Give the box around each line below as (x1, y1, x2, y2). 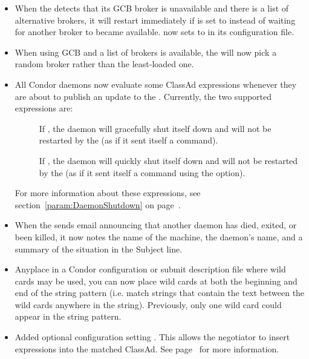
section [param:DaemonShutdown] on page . (15, 198, 181, 211)
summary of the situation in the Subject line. (15, 242, 183, 255)
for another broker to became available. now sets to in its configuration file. (15, 25, 294, 38)
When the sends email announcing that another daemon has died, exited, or (15, 219, 297, 231)
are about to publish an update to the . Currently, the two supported (15, 90, 272, 102)
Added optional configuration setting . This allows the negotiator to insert (15, 331, 290, 343)
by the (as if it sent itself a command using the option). (39, 166, 246, 179)
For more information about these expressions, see (15, 186, 201, 199)
